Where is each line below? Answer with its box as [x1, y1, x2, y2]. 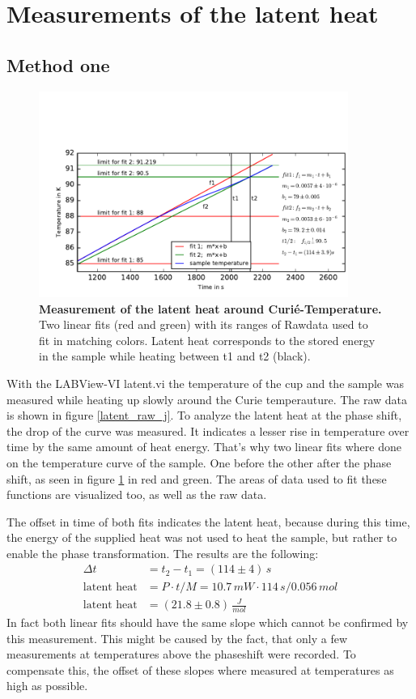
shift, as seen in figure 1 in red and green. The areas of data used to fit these [6, 470, 387, 487]
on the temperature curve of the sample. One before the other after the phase [6, 454, 392, 471]
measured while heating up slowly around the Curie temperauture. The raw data [6, 390, 408, 407]
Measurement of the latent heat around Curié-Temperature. [39, 300, 382, 317]
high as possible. [6, 677, 88, 694]
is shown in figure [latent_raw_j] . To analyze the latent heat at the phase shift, [6, 407, 402, 424]
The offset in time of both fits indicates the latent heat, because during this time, [6, 513, 410, 530]
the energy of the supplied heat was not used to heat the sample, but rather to [6, 529, 397, 546]
